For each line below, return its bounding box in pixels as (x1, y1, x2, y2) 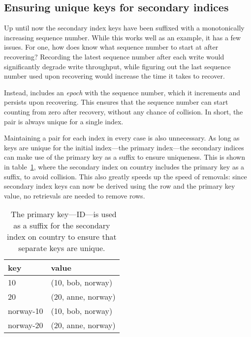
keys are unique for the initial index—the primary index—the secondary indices (4, 142, 244, 152)
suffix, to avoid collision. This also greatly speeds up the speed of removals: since (4, 171, 247, 181)
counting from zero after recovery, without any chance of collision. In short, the (4, 106, 243, 116)
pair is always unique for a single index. (4, 116, 124, 126)
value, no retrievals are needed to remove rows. (4, 190, 145, 200)
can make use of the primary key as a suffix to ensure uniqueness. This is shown (4, 152, 245, 162)
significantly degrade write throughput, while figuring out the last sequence (4, 61, 231, 71)
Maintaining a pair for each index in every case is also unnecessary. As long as (4, 133, 240, 143)
